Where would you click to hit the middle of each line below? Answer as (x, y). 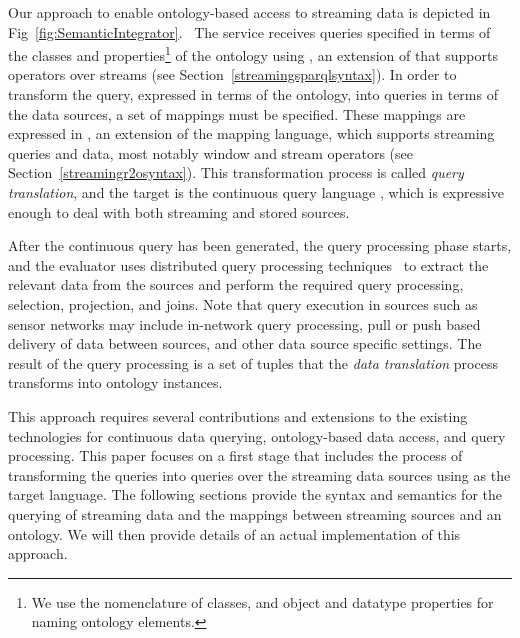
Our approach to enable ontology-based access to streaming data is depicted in (249, 12)
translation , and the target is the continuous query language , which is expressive (256, 192)
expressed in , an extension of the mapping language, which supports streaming (251, 133)
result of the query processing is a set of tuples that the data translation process (253, 362)
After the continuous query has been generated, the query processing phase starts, (260, 245)
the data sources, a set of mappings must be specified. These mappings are (237, 113)
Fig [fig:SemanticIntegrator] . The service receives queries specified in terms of (249, 31)
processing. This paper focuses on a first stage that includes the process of (235, 455)
